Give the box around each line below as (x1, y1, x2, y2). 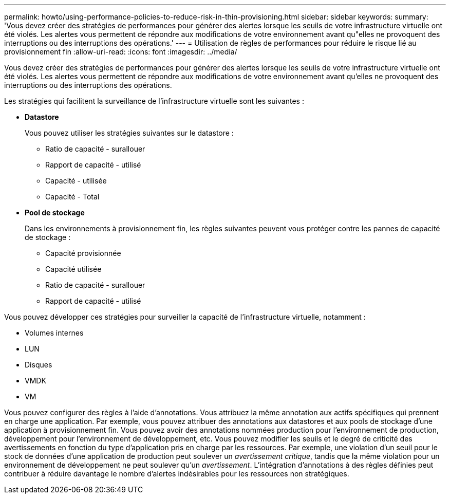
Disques (25, 360, 52, 369)
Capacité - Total (45, 192, 100, 201)
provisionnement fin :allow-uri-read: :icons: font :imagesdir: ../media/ (4, 47, 237, 56)
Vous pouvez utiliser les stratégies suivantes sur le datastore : (25, 128, 234, 137)
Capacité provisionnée (45, 249, 121, 257)
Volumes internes (25, 328, 84, 337)
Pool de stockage (25, 208, 85, 217)
